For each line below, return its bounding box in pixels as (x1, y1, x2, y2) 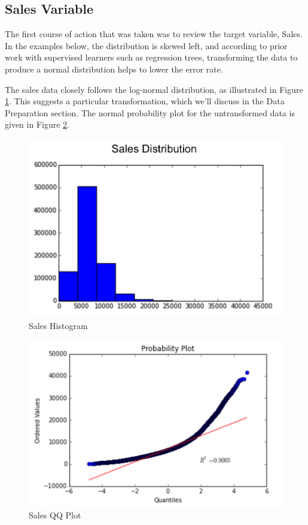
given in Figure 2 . (5, 118, 69, 131)
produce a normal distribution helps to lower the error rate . (5, 62, 223, 75)
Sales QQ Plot (29, 509, 81, 521)
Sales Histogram (29, 319, 88, 331)
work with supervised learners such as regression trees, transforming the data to (5, 51, 298, 64)
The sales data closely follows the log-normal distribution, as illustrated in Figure (5, 83, 303, 95)
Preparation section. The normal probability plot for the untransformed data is (5, 106, 295, 119)
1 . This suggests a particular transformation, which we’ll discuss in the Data (5, 95, 285, 107)
